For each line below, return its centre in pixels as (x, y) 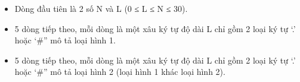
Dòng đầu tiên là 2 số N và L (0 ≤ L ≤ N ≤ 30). (101, 8)
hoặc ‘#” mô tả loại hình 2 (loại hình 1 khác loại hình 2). (120, 72)
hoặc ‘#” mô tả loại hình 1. (65, 40)
